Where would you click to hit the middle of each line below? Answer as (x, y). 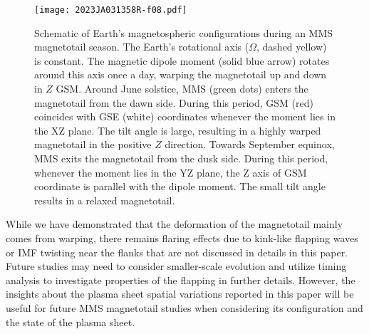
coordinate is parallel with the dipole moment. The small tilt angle (180, 186)
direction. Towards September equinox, (250, 144)
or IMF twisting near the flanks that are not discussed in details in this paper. (177, 252)
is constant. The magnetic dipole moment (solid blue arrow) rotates (182, 60)
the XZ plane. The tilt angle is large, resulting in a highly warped (178, 130)
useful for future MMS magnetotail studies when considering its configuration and (184, 307)
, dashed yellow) (292, 47)
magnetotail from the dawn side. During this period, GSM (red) (174, 102)
